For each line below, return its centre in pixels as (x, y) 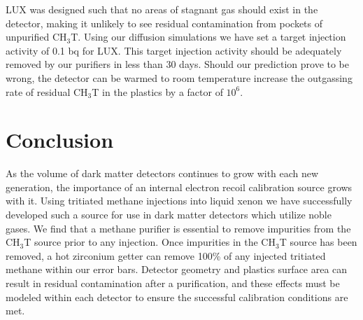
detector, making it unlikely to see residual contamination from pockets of (164, 23)
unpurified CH (36, 37)
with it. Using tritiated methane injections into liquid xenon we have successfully (179, 201)
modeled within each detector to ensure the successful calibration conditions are (177, 297)
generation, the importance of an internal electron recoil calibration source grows (179, 187)
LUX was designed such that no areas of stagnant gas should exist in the (162, 9)
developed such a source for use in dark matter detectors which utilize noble (169, 215)
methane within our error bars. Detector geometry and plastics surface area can (177, 269)
